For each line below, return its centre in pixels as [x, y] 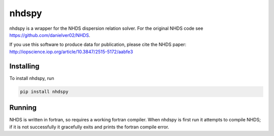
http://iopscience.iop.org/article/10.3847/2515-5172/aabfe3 [71, 52]
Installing [25, 66]
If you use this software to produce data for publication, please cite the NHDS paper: [98, 44]
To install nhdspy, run [32, 78]
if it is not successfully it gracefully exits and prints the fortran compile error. [89, 127]
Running [23, 108]
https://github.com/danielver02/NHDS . [50, 35]
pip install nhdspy [44, 92]
